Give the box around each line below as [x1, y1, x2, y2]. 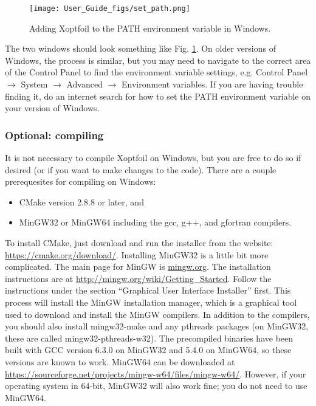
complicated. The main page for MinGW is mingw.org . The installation [5, 260, 271, 273]
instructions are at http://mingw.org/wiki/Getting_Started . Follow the [5, 272, 272, 284]
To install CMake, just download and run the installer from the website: [5, 236, 273, 249]
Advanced [66, 78, 103, 91]
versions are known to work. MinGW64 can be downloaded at [5, 355, 235, 368]
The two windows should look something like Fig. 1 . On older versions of [5, 42, 276, 55]
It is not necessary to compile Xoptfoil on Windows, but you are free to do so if [5, 151, 301, 164]
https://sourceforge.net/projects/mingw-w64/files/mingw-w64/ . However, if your [5, 367, 306, 380]
